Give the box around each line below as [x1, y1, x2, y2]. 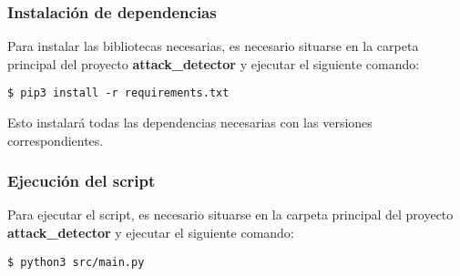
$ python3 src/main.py [7, 255, 145, 269]
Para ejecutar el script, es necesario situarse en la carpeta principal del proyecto [7, 205, 454, 224]
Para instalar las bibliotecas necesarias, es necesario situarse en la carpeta [7, 36, 419, 56]
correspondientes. [7, 130, 104, 149]
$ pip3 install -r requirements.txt [7, 87, 230, 100]
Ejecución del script [7, 169, 156, 192]
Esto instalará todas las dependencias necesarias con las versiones [7, 113, 373, 132]
